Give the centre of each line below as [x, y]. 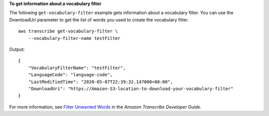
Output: [17, 49]
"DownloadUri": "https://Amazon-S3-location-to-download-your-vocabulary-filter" [131, 89]
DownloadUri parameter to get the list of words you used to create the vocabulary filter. [99, 19]
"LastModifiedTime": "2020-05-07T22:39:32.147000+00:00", [101, 82]
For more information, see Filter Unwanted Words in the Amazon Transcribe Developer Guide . [105, 107]
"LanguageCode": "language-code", [70, 75]
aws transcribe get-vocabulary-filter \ [68, 31]
